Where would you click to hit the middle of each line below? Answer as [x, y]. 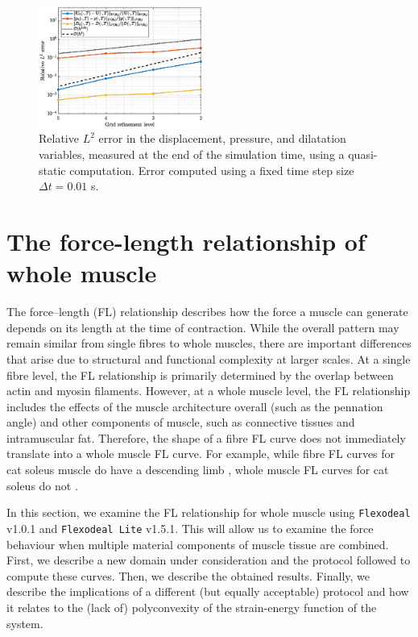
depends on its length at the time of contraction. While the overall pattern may [203, 327]
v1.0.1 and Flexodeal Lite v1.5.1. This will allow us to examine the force [190, 528]
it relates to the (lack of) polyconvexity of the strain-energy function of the [192, 607]
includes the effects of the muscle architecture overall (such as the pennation [195, 406]
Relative [59, 138]
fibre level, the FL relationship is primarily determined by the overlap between [200, 375]
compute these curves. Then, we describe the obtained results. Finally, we [188, 575]
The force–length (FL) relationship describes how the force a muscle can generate [207, 312]
